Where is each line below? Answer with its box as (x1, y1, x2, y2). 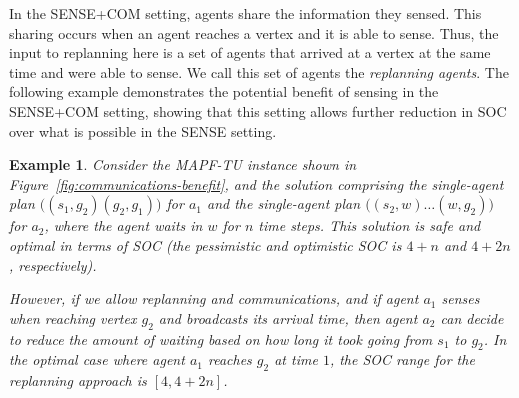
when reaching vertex (9, 307, 137, 328)
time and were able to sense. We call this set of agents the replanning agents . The (9, 61, 509, 82)
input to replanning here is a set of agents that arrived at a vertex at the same (9, 42, 491, 63)
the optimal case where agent (9, 349, 185, 370)
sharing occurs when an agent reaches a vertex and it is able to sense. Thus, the (9, 22, 499, 43)
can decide (440, 307, 504, 328)
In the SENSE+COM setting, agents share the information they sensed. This (9, 3, 482, 23)
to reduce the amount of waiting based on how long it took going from (9, 328, 433, 349)
